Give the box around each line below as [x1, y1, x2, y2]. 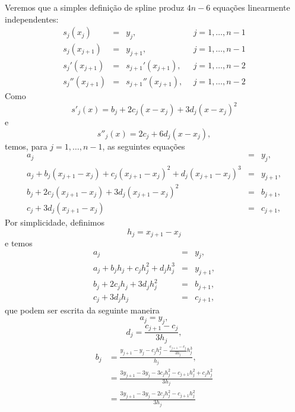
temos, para [5, 140, 47, 152]
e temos [5, 236, 33, 249]
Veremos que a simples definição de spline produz [5, 1, 185, 13]
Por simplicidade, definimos [5, 215, 105, 228]
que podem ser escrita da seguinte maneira [5, 304, 160, 316]
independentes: [5, 12, 59, 25]
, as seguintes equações [102, 140, 185, 152]
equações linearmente [213, 1, 290, 13]
